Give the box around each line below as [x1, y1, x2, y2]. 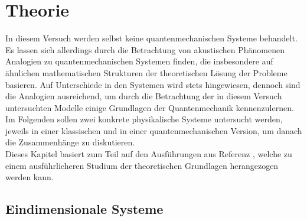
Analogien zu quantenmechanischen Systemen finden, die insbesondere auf [5, 55, 273, 67]
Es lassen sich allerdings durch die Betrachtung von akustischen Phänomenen [5, 43, 285, 56]
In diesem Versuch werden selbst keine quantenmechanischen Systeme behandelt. [5, 32, 298, 44]
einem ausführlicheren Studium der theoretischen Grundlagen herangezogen [5, 159, 279, 171]
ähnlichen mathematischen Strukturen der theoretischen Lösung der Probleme [5, 66, 288, 79]
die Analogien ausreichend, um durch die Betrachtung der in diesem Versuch [5, 90, 282, 102]
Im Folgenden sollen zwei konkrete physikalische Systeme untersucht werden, [5, 113, 283, 125]
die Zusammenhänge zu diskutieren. [5, 136, 135, 148]
